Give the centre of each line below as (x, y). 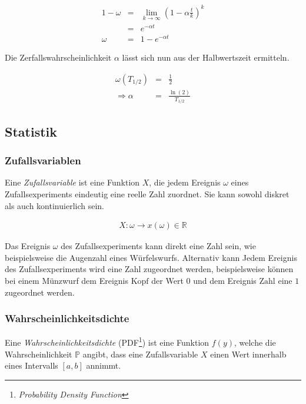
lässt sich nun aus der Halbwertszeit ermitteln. (206, 57)
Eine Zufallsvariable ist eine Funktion (72, 182)
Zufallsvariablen (43, 160)
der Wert (167, 280)
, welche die (255, 342)
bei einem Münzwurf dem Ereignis (66, 280)
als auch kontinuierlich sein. (54, 205)
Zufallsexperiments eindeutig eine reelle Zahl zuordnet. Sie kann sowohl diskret (147, 194)
